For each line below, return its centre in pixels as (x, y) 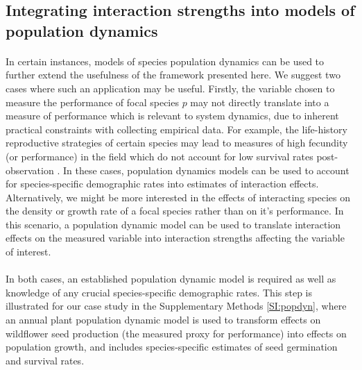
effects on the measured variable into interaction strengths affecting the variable (175, 238)
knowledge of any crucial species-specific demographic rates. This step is (159, 292)
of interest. (28, 252)
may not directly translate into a (260, 102)
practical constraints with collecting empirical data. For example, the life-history (176, 129)
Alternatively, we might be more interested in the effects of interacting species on (178, 197)
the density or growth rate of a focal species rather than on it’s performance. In (175, 211)
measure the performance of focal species (92, 102)
